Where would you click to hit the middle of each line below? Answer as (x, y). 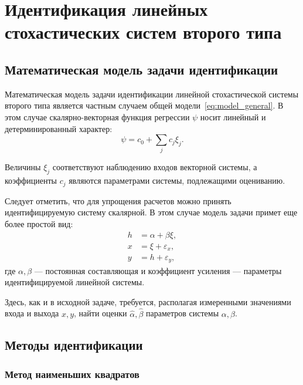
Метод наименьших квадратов (72, 374)
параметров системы (183, 313)
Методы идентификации (74, 345)
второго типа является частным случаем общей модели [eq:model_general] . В (144, 105)
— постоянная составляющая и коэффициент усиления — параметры (158, 270)
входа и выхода (32, 313)
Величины (23, 167)
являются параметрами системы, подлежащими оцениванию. (177, 180)
